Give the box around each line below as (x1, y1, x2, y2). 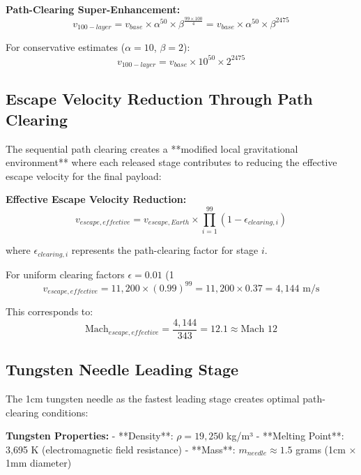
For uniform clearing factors (6, 266, 125, 281)
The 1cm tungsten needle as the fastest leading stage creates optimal (6, 391, 300, 405)
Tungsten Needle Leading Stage (6, 359, 239, 380)
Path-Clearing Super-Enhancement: (6, 2, 180, 16)
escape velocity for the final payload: (6, 168, 162, 183)
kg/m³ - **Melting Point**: (226, 428, 344, 443)
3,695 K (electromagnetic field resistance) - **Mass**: (6, 442, 236, 456)
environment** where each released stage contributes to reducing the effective (6, 155, 337, 169)
